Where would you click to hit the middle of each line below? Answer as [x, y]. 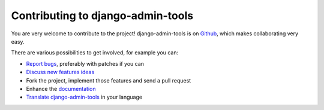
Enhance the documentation [61, 88]
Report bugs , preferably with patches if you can [85, 63]
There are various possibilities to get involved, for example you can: [95, 53]
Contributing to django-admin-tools [102, 16]
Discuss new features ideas [60, 72]
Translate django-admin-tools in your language [84, 97]
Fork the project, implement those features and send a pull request [109, 80]
